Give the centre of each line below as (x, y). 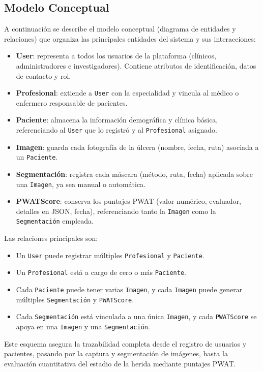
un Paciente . (37, 157)
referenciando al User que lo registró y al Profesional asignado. (116, 130)
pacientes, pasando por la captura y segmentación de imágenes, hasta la (116, 353)
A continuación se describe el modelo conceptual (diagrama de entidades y (120, 29)
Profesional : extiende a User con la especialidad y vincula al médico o (127, 93)
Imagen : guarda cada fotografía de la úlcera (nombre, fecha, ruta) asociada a (137, 147)
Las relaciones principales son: (51, 238)
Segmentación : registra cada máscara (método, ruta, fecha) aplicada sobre (134, 174)
